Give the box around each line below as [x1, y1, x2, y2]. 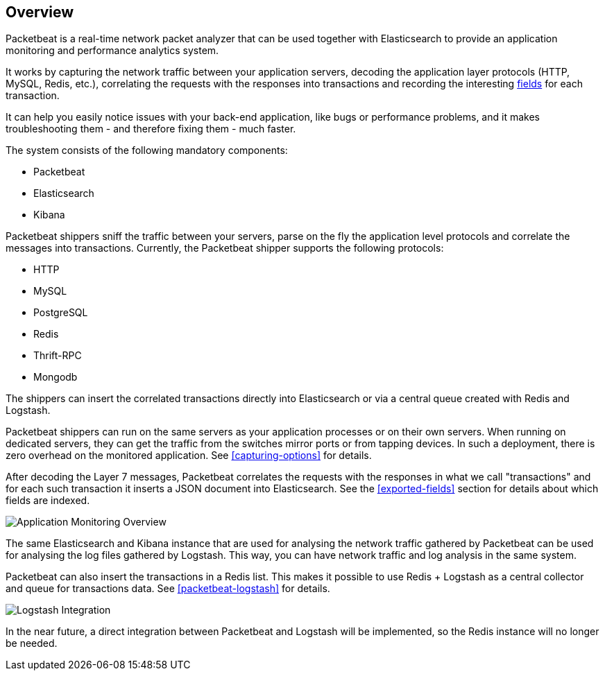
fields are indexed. [6, 494, 90, 507]
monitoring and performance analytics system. [6, 44, 219, 57]
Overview [6, 3, 74, 21]
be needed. [6, 637, 58, 650]
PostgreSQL [33, 306, 88, 319]
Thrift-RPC [33, 349, 82, 362]
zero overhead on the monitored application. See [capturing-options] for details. [6, 449, 372, 462]
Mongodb [33, 371, 78, 383]
